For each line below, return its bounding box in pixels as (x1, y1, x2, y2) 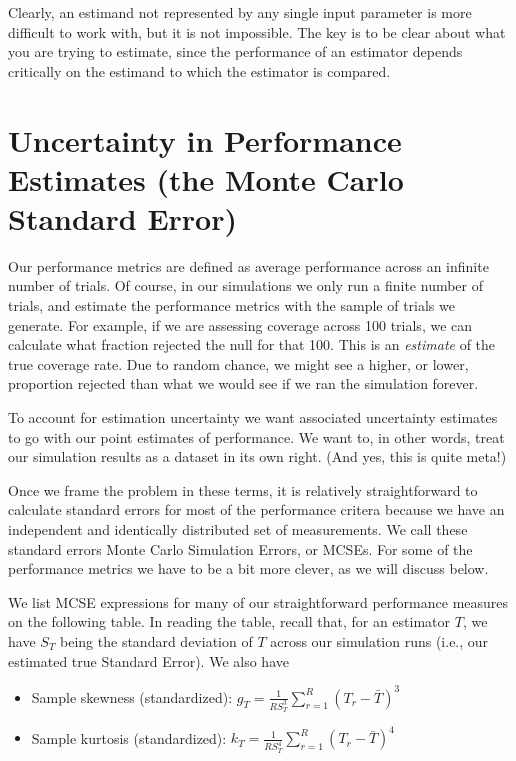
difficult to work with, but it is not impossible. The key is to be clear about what (8, 21, 506, 42)
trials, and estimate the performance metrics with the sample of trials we (8, 295, 455, 316)
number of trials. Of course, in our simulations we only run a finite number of (8, 275, 484, 296)
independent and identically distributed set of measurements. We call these (8, 519, 468, 539)
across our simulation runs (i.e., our (270, 630, 489, 651)
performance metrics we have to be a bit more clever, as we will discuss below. (8, 558, 489, 579)
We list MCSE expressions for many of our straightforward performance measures (8, 591, 509, 612)
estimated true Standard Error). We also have (8, 650, 289, 671)
